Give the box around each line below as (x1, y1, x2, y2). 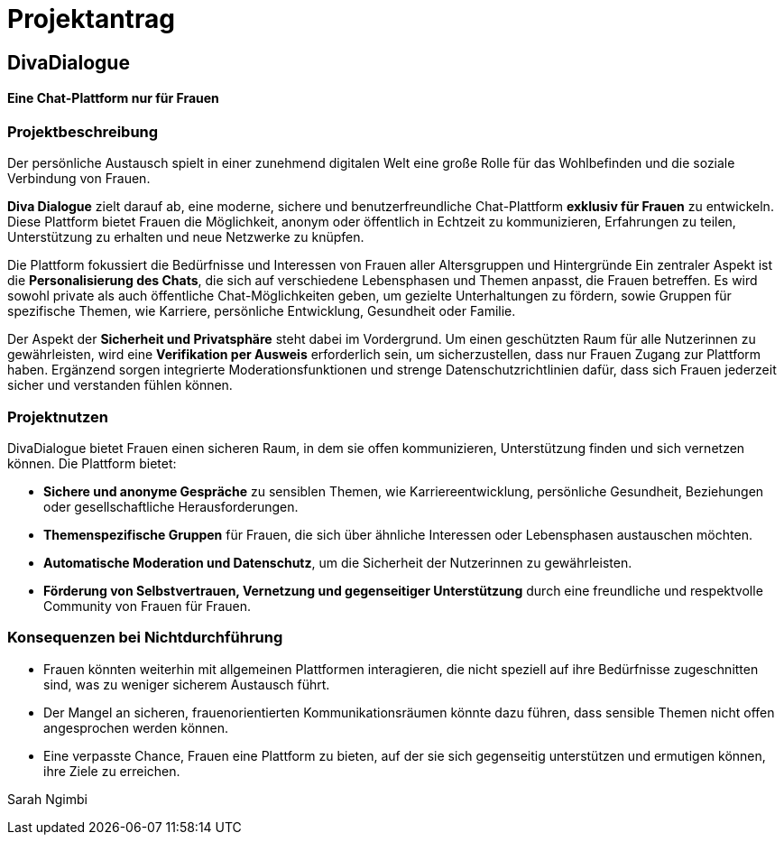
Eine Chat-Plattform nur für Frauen (7, 90, 219, 106)
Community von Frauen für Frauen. (43, 598, 251, 615)
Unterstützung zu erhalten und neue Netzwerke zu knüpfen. (7, 229, 364, 245)
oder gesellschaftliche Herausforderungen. (43, 499, 299, 515)
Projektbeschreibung (7, 122, 159, 141)
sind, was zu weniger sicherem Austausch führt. (43, 676, 330, 692)
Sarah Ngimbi (7, 791, 88, 807)
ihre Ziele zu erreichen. (43, 763, 180, 779)
